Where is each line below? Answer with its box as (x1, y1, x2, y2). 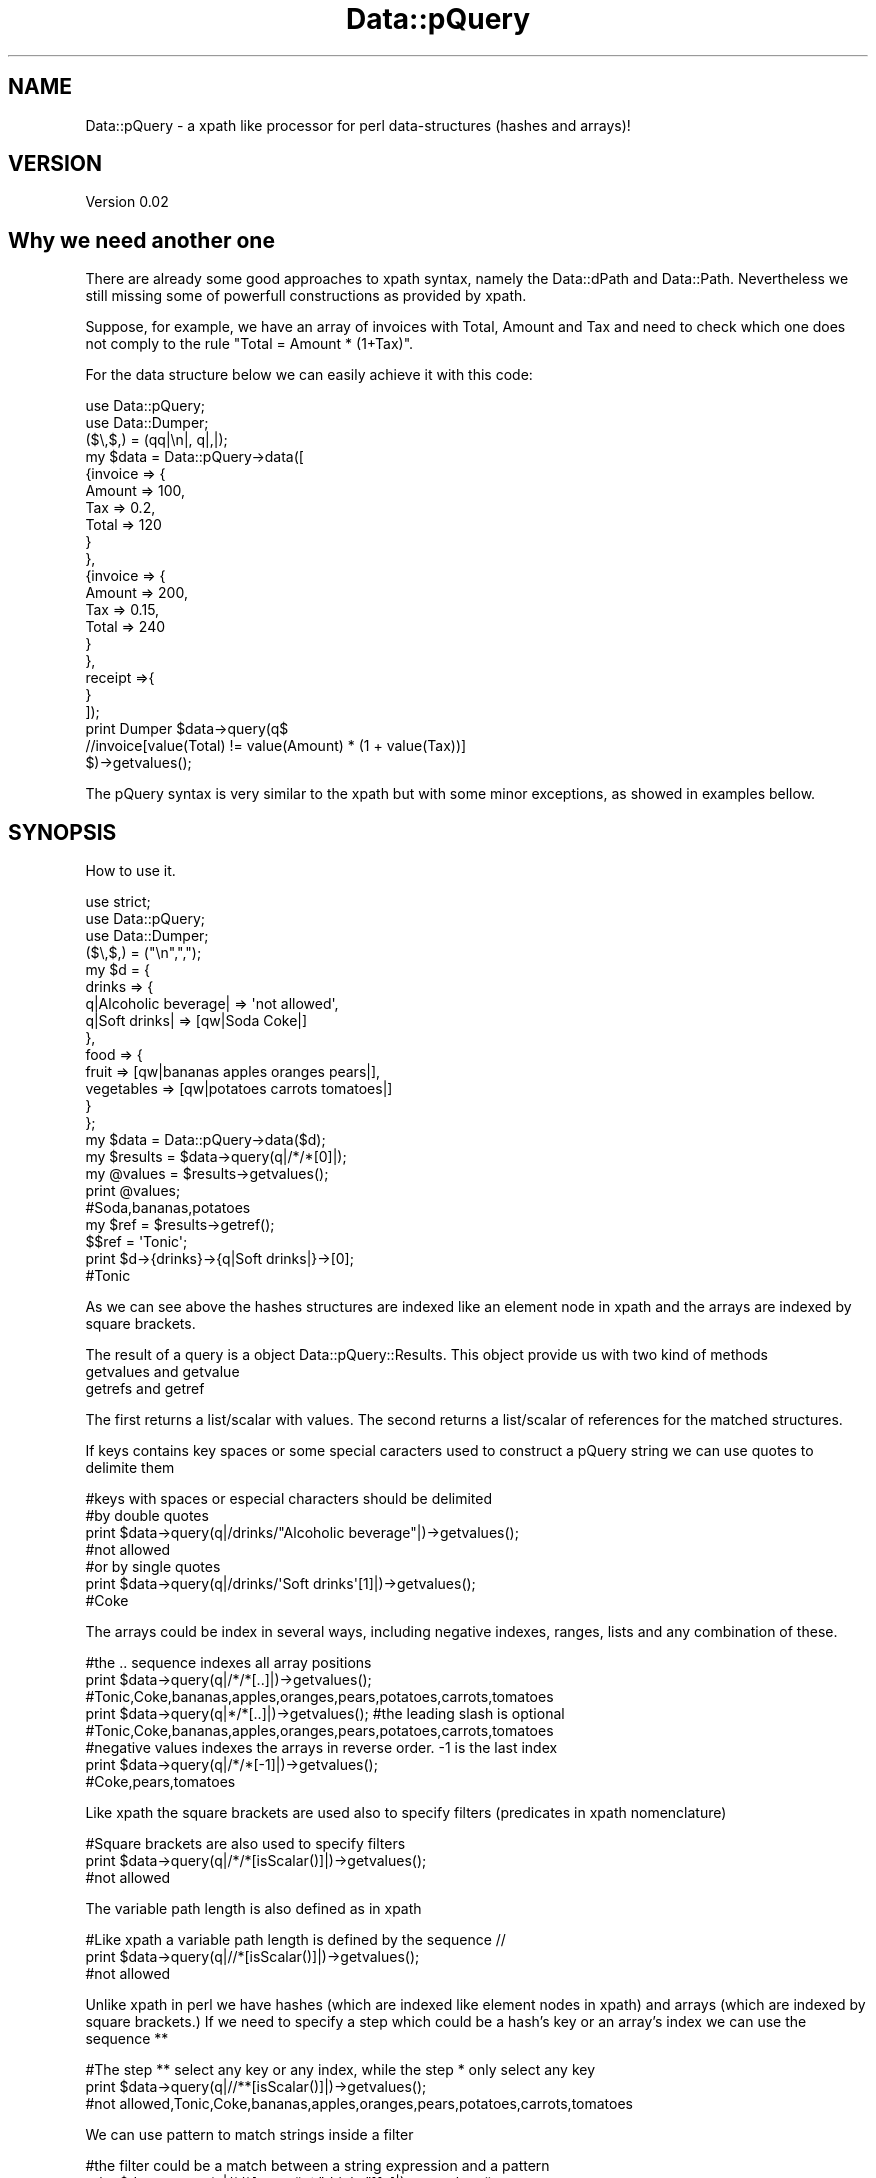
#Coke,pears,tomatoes (85, 1773, 236, 1791)
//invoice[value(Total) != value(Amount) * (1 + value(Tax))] (85, 737, 467, 755)
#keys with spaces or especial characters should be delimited (85, 1490, 492, 1508)
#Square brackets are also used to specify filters (85, 1835, 406, 1853)
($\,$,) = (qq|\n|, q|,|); (85, 431, 228, 449)
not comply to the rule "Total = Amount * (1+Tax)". (85, 335, 414, 353)
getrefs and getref (85, 1380, 205, 1398)
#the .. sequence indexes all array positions (85, 1654, 372, 1672)
